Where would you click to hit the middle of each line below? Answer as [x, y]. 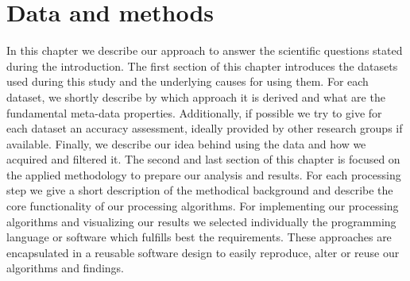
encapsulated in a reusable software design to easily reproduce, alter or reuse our [203, 252]
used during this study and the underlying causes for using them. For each [188, 81]
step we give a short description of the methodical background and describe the [200, 190]
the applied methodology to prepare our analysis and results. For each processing [204, 174]
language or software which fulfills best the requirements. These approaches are [199, 237]
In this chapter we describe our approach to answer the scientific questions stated [205, 50]
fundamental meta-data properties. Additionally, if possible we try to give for [194, 112]
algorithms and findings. [66, 268]
